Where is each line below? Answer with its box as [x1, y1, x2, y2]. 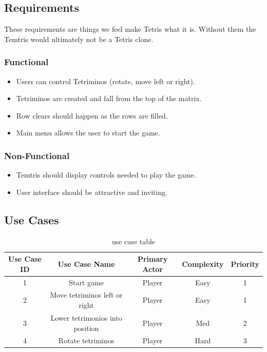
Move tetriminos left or [50, 289, 123, 300]
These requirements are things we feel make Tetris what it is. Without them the [4, 24, 256, 34]
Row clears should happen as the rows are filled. [16, 110, 168, 121]
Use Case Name [58, 258, 115, 269]
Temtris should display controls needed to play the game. [16, 169, 196, 180]
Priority [231, 258, 259, 269]
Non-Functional [4, 149, 70, 162]
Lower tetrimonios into [50, 312, 122, 323]
